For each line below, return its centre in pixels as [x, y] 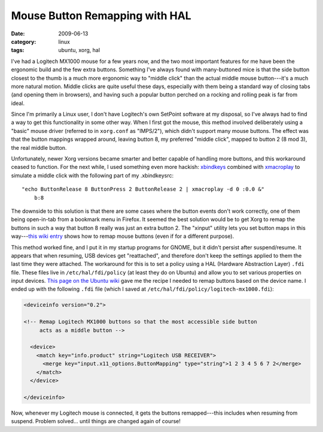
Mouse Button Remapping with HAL [101, 16]
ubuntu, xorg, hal [79, 50]
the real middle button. [39, 147]
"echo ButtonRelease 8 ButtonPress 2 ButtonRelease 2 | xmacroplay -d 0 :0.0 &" [143, 189]
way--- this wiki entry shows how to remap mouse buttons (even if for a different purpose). [123, 236]
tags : [18, 50]
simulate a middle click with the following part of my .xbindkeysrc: [92, 175]
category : [24, 41]
